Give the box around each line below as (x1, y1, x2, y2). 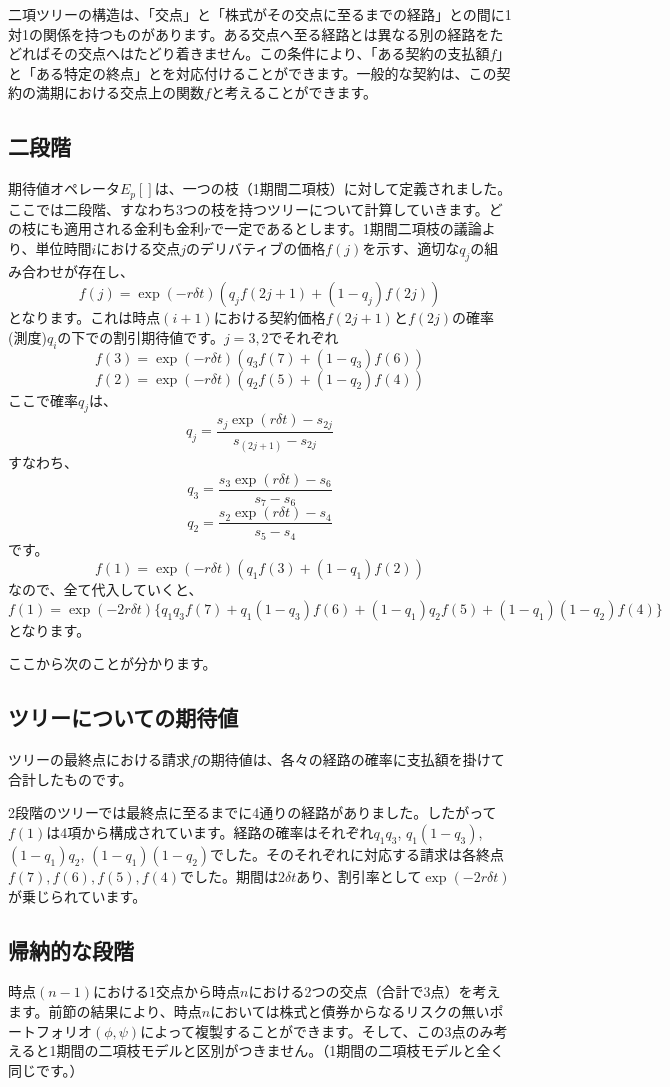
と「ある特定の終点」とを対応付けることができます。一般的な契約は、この (8, 62, 497, 83)
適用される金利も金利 (63, 218, 204, 239)
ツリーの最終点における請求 (8, 749, 190, 770)
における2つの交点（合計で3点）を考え (248, 981, 501, 1002)
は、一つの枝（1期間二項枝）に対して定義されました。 (154, 178, 512, 199)
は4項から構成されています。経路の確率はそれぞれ (46, 822, 374, 843)
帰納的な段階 (8, 934, 134, 965)
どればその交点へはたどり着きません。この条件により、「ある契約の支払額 (8, 43, 490, 64)
